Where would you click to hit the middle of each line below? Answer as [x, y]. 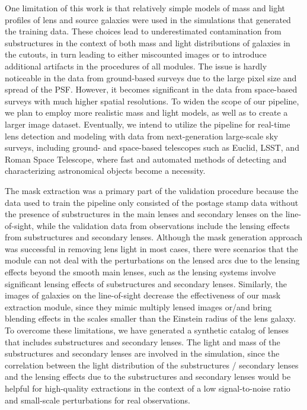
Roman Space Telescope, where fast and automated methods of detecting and [146, 159]
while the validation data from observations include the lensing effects [163, 225]
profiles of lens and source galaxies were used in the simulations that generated [148, 19]
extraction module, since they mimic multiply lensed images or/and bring [138, 306]
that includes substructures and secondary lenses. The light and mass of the [143, 341]
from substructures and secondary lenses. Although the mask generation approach [154, 237]
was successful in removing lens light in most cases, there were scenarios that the [151, 248]
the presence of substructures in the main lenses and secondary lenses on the [144, 214]
